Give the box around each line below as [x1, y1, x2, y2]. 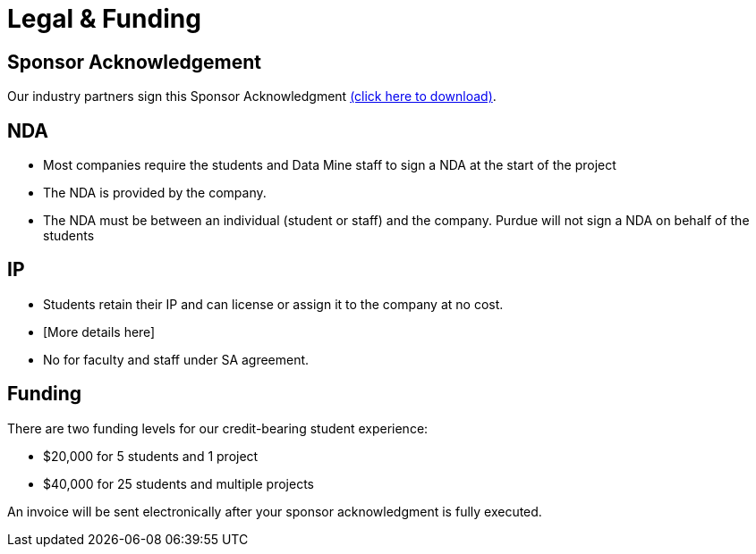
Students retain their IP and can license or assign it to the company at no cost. [43, 296, 504, 312]
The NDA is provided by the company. [43, 185, 267, 201]
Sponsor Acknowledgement [7, 50, 262, 73]
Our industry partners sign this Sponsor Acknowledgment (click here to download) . [7, 88, 497, 105]
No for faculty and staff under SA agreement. [43, 351, 310, 367]
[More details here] [43, 323, 156, 340]
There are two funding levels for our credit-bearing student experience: [7, 420, 429, 436]
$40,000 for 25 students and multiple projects [43, 475, 314, 491]
